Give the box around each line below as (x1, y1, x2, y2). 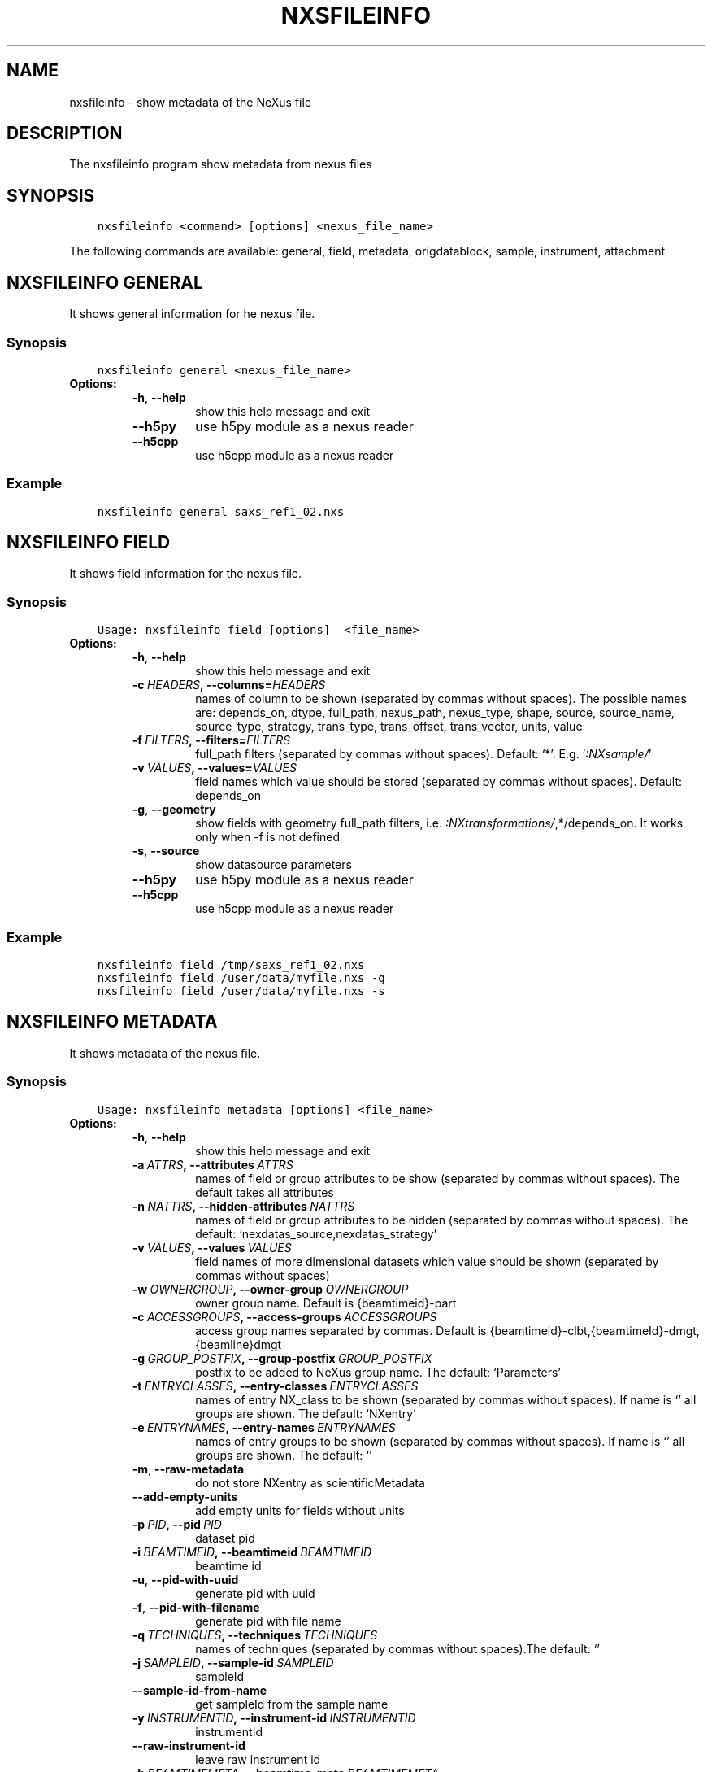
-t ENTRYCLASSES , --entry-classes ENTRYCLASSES (132, 1378, 419, 1393)
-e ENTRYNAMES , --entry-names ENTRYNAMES (132, 1420, 396, 1434)
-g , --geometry (132, 802, 216, 817)
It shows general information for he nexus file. (69, 307, 315, 321)
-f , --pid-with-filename (132, 1600, 260, 1614)
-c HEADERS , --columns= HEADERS (132, 678, 326, 692)
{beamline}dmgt (195, 1337, 282, 1351)
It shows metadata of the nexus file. (69, 1045, 261, 1060)
